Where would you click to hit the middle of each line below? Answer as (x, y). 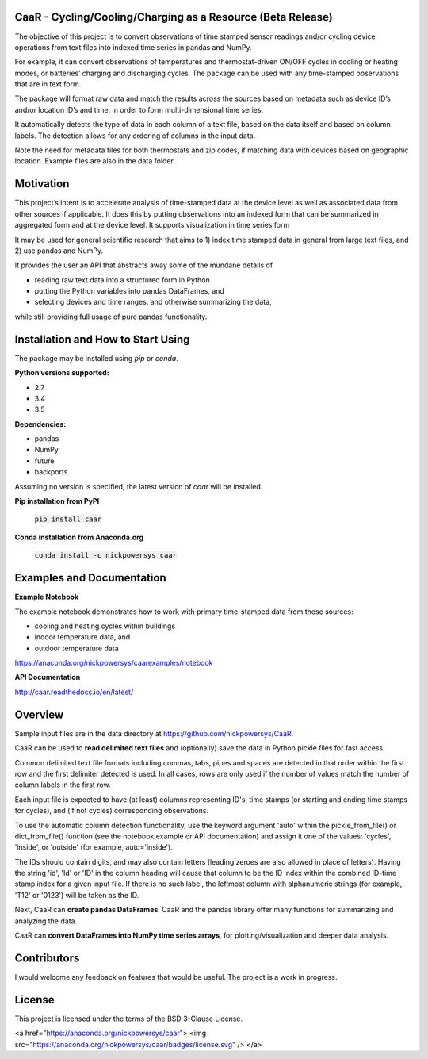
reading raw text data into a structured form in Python (122, 280)
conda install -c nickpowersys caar (106, 556)
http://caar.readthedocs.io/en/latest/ (74, 692)
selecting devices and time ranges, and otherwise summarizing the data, (153, 302)
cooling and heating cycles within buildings (105, 626)
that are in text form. (48, 84)
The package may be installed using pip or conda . (96, 358)
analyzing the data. (46, 921)
